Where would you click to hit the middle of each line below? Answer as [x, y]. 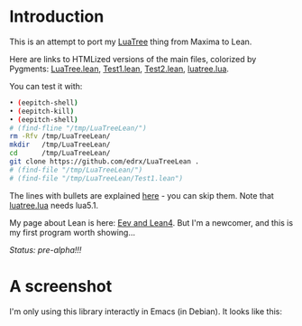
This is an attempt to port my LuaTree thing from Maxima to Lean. [131, 42]
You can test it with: [46, 86]
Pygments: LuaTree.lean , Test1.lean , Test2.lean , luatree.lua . [119, 69]
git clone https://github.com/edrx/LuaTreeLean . [105, 162]
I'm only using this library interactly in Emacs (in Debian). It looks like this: [146, 311]
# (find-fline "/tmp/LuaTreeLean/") [78, 128]
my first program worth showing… [73, 232]
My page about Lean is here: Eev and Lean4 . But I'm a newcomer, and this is [151, 222]
